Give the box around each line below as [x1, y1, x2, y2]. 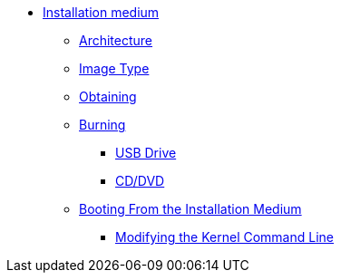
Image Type [79, 61, 150, 76]
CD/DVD [115, 173, 165, 188]
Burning [79, 117, 126, 132]
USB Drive [115, 145, 177, 160]
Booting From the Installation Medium [79, 201, 302, 217]
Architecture [79, 33, 153, 48]
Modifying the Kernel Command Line [115, 229, 334, 245]
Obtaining [79, 89, 137, 104]
